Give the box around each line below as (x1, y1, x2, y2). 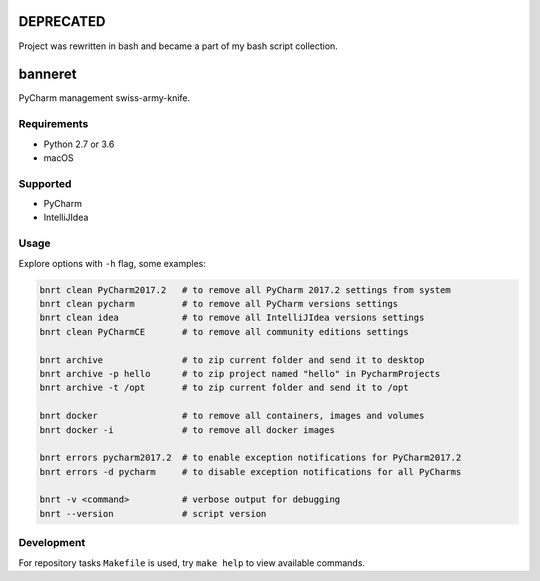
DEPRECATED (18, 13, 106, 30)
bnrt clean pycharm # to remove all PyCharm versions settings (39, 298, 399, 309)
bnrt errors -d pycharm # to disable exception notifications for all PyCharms (39, 466, 462, 477)
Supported (18, 176, 72, 190)
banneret (18, 66, 77, 83)
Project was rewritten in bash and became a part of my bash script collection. (18, 40, 339, 52)
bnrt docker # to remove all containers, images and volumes (39, 410, 425, 422)
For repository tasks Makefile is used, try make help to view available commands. (18, 556, 365, 569)
